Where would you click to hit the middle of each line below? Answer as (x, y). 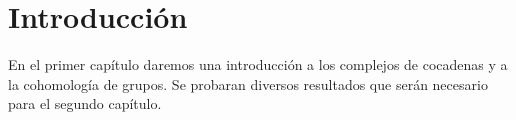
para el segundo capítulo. (85, 103)
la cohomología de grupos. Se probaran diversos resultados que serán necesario (248, 83)
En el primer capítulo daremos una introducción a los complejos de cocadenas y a (258, 64)
